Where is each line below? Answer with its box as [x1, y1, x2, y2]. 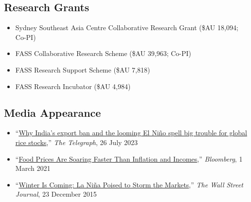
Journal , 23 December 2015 [15, 189, 97, 199]
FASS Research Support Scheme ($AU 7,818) [15, 64, 150, 74]
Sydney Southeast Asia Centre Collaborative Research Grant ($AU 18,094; [15, 22, 238, 33]
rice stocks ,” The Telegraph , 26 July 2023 [15, 137, 138, 147]
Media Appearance [4, 105, 101, 120]
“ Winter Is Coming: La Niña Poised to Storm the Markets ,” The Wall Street [15, 179, 244, 189]
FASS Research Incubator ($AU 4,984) [15, 81, 131, 91]
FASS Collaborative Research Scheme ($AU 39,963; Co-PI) [15, 48, 192, 58]
